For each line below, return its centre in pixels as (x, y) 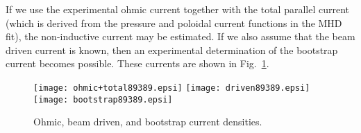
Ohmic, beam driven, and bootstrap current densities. (148, 122)
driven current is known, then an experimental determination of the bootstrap (172, 50)
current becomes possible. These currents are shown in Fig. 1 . (137, 63)
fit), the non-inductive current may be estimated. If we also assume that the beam (180, 36)
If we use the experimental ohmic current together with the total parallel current (177, 9)
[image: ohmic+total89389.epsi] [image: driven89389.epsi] (172, 88)
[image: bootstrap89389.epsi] (103, 99)
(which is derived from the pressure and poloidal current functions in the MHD (174, 23)
